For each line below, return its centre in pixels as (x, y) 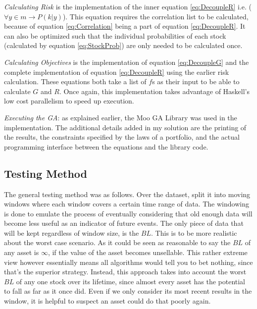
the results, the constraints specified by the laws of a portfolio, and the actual (122, 137)
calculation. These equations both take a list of (75, 81)
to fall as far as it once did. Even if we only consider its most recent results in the (128, 291)
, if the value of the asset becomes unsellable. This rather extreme (148, 252)
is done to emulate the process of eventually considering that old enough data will (128, 213)
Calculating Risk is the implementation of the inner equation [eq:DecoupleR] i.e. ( (128, 6)
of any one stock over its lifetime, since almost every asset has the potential (131, 281)
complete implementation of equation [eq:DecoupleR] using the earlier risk (117, 72)
